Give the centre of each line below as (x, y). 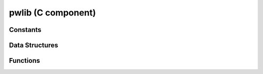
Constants (25, 30)
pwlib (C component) (52, 13)
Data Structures (34, 45)
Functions (25, 61)
